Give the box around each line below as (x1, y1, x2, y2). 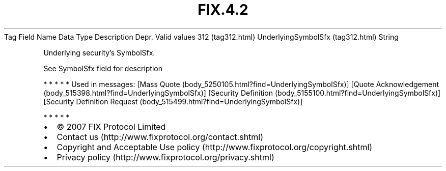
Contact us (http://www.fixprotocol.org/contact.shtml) (57, 131, 264, 142)
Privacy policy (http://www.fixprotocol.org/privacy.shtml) (57, 152, 274, 162)
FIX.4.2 (198, 1, 248, 18)
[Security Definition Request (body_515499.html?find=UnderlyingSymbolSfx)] (43, 97, 303, 106)
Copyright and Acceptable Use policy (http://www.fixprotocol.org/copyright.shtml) (57, 141, 373, 152)
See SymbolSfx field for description (43, 64, 162, 73)
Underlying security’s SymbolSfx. (43, 48, 155, 57)
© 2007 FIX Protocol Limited (57, 121, 166, 132)
